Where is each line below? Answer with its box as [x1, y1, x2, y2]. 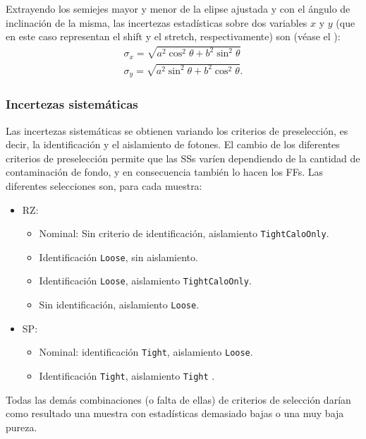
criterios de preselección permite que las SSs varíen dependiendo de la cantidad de [6, 150, 360, 165]
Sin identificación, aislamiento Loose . [39, 297, 200, 312]
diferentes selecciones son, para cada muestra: [6, 178, 202, 193]
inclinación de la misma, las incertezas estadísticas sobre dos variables [6, 15, 307, 30]
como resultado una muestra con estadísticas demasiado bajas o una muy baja [6, 406, 344, 421]
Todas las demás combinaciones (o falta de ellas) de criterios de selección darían [6, 392, 351, 407]
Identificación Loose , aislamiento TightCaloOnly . [39, 273, 252, 288]
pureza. [6, 419, 37, 434]
